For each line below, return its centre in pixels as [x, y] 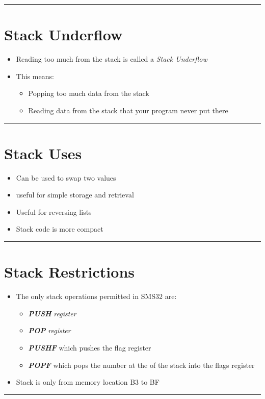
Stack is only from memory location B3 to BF [88, 382]
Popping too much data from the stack [89, 93]
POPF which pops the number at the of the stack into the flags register [141, 365]
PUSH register [52, 313]
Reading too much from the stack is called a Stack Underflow [112, 59]
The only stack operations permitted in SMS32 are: [96, 296]
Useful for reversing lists [54, 211]
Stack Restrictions [70, 272]
